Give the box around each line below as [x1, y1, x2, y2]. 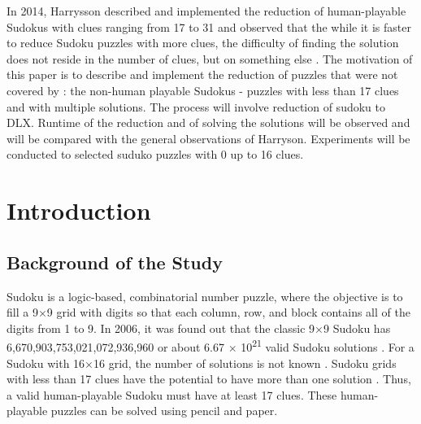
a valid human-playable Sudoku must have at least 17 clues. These [7, 386, 337, 403]
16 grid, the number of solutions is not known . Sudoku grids [93, 354, 397, 371]
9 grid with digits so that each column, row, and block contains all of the [46, 304, 410, 321]
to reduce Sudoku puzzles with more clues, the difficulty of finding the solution [7, 34, 399, 51]
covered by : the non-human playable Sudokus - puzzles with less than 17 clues [7, 81, 399, 98]
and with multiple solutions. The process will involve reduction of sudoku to [7, 98, 385, 115]
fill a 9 [7, 304, 38, 321]
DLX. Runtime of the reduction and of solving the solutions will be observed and [7, 114, 410, 131]
